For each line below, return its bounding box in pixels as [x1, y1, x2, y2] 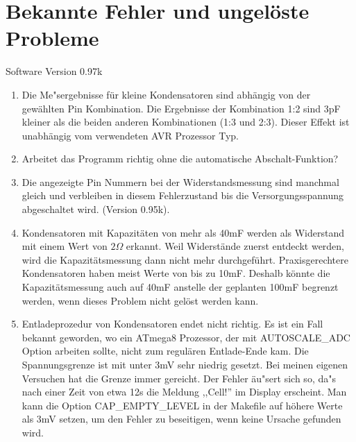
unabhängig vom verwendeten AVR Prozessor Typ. [22, 128, 239, 142]
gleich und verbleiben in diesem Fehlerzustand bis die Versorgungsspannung [22, 188, 344, 203]
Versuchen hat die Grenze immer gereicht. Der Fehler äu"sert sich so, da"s [22, 371, 336, 385]
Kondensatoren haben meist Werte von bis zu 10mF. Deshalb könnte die [22, 266, 330, 280]
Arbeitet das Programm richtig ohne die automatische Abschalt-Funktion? [22, 151, 339, 166]
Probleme [6, 24, 99, 52]
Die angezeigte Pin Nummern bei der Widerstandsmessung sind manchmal [22, 174, 339, 189]
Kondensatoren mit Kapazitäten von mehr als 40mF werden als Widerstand [22, 225, 345, 239]
